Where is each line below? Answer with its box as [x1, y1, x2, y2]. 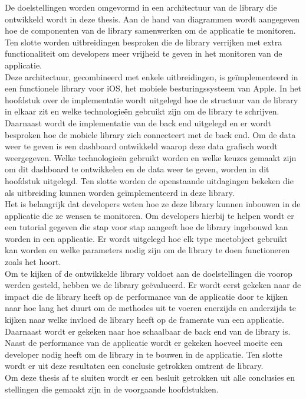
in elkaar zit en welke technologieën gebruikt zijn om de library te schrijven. [5, 105, 279, 117]
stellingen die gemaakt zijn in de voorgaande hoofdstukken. [5, 382, 219, 395]
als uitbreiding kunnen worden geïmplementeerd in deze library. [5, 186, 235, 198]
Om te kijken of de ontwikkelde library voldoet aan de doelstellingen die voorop [5, 267, 292, 279]
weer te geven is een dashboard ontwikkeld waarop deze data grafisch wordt [5, 140, 278, 152]
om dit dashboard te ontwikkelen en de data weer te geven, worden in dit [5, 163, 269, 175]
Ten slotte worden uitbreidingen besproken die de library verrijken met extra [5, 35, 282, 48]
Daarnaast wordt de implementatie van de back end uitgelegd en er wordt [5, 116, 271, 129]
